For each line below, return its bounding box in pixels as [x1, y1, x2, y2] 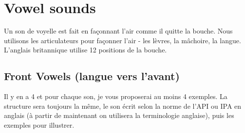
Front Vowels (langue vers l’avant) [4, 68, 180, 83]
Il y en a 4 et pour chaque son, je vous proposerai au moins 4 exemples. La [4, 91, 227, 101]
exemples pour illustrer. [4, 119, 75, 130]
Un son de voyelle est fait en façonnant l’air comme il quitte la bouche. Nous [4, 26, 233, 36]
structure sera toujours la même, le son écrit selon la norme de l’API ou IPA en [4, 100, 242, 111]
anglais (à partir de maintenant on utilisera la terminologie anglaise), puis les [4, 110, 234, 120]
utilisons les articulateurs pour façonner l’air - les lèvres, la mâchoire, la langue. [4, 35, 241, 45]
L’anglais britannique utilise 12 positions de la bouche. [4, 45, 167, 55]
